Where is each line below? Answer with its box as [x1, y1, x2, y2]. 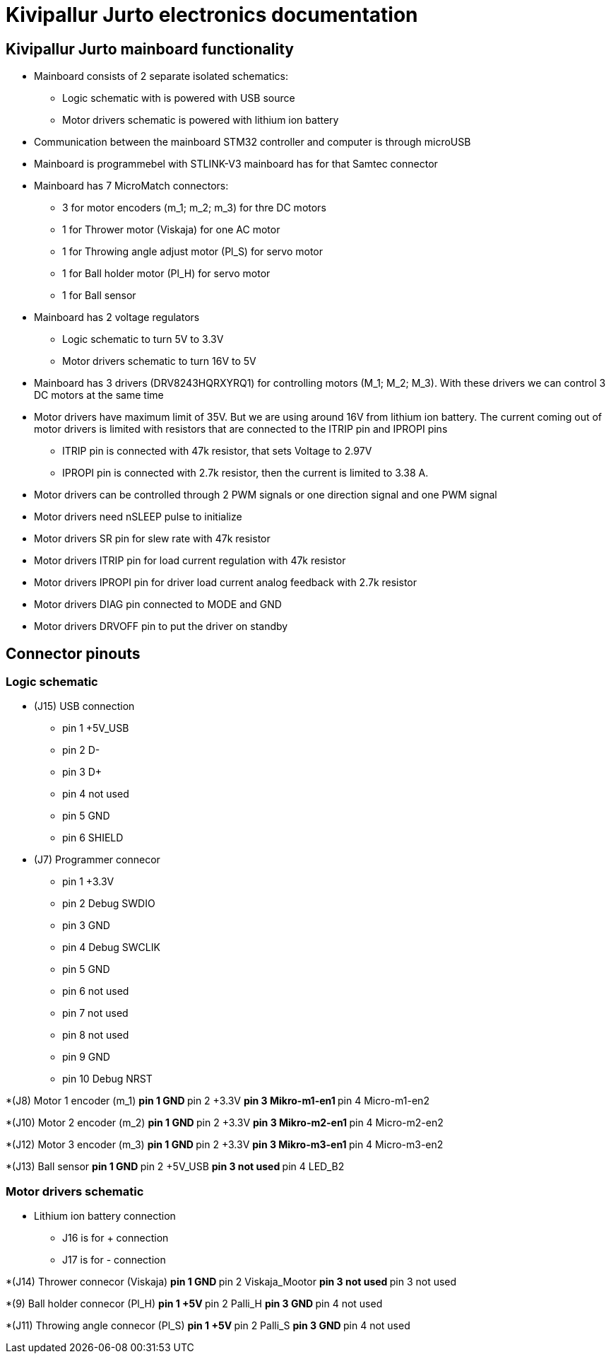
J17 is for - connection [62, 1254, 166, 1266]
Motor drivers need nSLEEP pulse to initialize [34, 511, 242, 523]
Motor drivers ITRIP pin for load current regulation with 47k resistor [34, 554, 346, 567]
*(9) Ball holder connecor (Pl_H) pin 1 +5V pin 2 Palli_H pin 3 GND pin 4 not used [6, 1297, 383, 1310]
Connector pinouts [6, 644, 141, 663]
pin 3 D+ [62, 766, 102, 778]
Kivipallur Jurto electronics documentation [6, 3, 418, 27]
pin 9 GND [62, 1051, 110, 1063]
